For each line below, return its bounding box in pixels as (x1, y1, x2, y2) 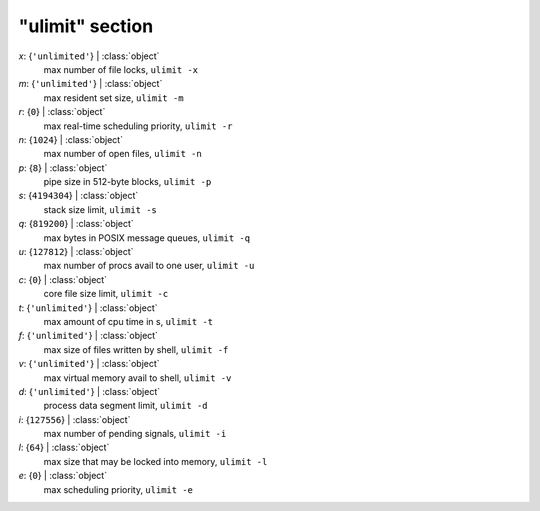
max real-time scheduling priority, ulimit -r (43, 120, 233, 132)
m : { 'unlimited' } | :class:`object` (18, 78, 163, 90)
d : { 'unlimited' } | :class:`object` (18, 385, 160, 397)
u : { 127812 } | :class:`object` (18, 246, 134, 258)
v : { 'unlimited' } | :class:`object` (18, 358, 160, 370)
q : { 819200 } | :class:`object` (18, 218, 134, 230)
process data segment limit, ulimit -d (43, 400, 208, 412)
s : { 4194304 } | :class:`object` (18, 190, 139, 202)
